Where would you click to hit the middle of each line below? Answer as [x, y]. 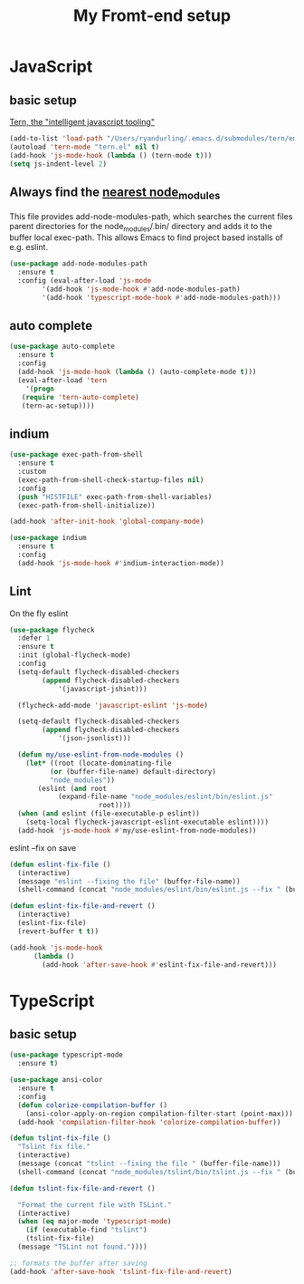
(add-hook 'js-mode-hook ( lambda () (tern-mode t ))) [111, 155]
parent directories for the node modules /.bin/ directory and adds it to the [141, 227]
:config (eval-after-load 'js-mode [85, 281]
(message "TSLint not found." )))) [82, 1247]
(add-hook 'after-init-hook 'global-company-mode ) [107, 522]
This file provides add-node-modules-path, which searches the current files [151, 216]
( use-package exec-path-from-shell [76, 455]
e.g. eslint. [28, 247]
